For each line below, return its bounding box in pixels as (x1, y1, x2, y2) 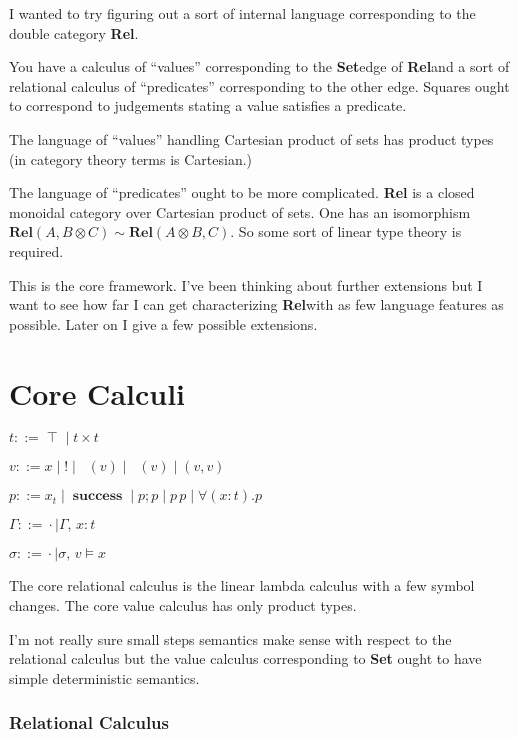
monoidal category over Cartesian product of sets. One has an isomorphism (9, 201, 471, 222)
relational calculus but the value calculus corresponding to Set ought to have (9, 648, 482, 669)
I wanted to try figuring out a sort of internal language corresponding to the (9, 3, 476, 23)
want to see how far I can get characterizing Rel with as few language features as (9, 294, 504, 315)
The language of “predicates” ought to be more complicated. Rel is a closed (9, 182, 475, 203)
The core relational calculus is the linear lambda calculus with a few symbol (9, 575, 475, 596)
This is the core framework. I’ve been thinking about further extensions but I (9, 274, 483, 295)
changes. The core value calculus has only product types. (9, 595, 357, 616)
